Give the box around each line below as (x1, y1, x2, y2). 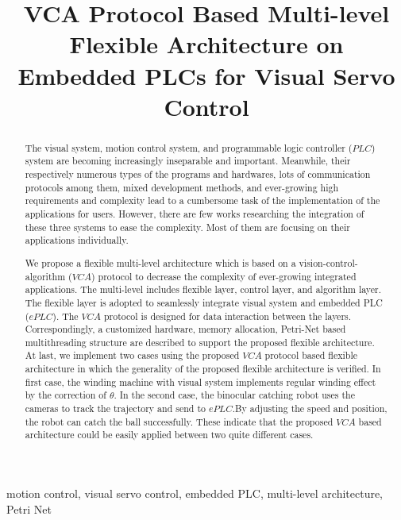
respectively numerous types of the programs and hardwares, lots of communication (25, 168, 371, 181)
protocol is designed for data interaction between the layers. (103, 309, 352, 322)
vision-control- (299, 256, 358, 269)
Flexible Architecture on (69, 28, 344, 60)
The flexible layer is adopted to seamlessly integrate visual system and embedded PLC (25, 295, 383, 309)
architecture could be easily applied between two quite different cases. (25, 428, 314, 441)
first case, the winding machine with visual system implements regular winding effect (25, 375, 376, 388)
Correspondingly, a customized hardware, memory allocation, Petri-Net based (25, 322, 346, 336)
